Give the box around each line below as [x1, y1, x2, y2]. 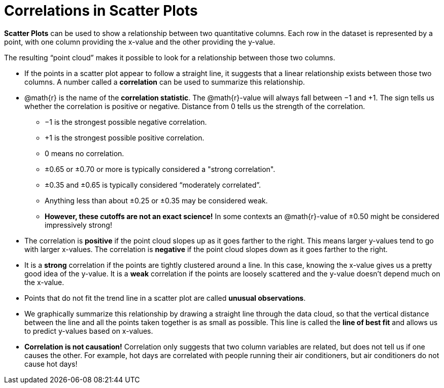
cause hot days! [24, 359, 78, 368]
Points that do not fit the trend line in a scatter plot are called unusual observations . [24, 293, 306, 302]
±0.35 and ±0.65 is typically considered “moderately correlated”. [45, 180, 261, 189]
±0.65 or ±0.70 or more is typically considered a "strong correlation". [45, 164, 276, 173]
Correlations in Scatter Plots [4, 2, 198, 19]
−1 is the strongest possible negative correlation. [45, 117, 207, 126]
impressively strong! [45, 220, 112, 229]
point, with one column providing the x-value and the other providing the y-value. [4, 37, 276, 46]
